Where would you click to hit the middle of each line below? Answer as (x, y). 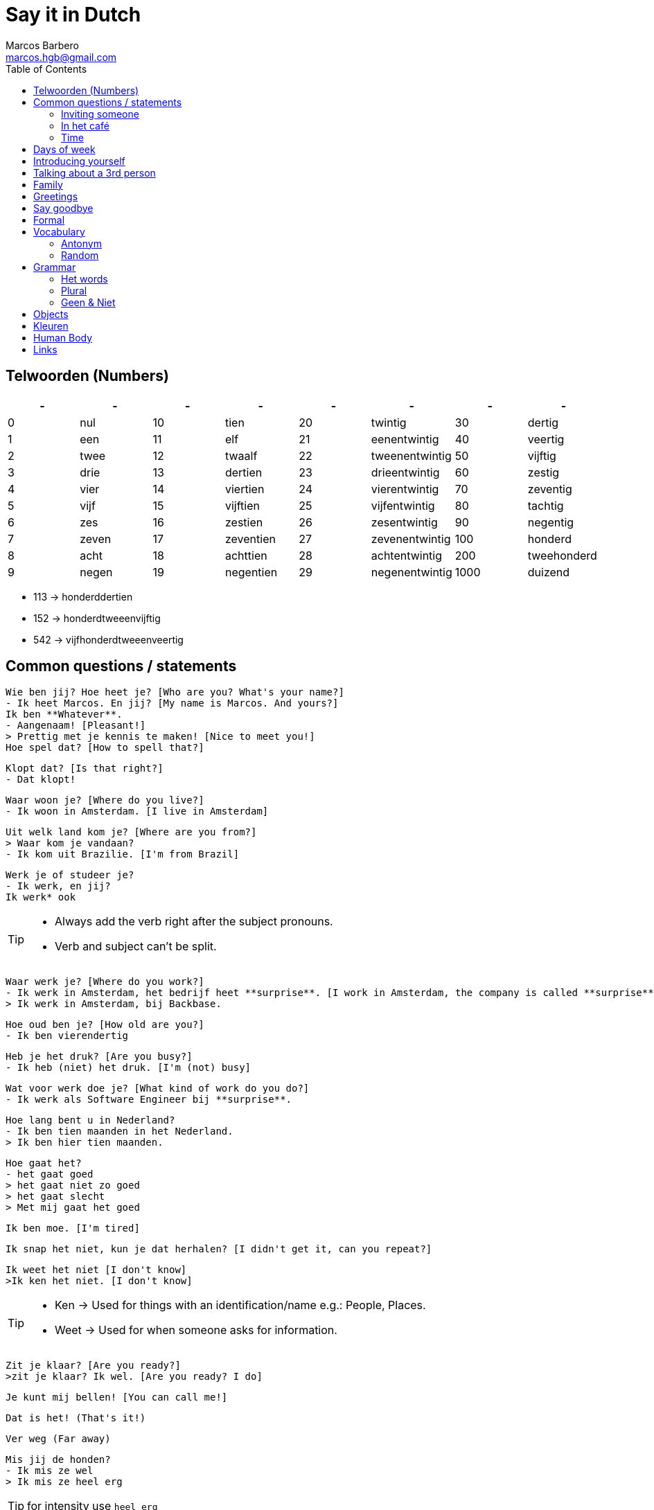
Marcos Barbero (42, 45)
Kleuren (51, 326)
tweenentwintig (411, 455)
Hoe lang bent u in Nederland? (90, 1120)
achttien (246, 555)
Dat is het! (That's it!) (76, 1418)
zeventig (550, 489)
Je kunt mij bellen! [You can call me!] (117, 1397)
